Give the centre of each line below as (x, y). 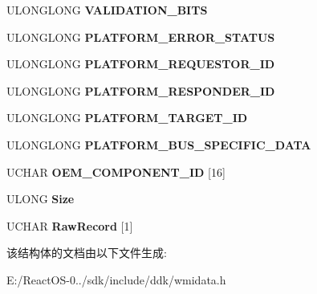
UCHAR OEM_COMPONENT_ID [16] (116, 171)
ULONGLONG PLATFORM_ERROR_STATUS (141, 37)
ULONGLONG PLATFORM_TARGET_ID (127, 118)
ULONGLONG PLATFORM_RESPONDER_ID (141, 90)
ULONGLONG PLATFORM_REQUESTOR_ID (141, 64)
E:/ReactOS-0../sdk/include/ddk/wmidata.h (116, 279)
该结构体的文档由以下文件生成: (87, 253)
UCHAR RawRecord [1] (70, 225)
